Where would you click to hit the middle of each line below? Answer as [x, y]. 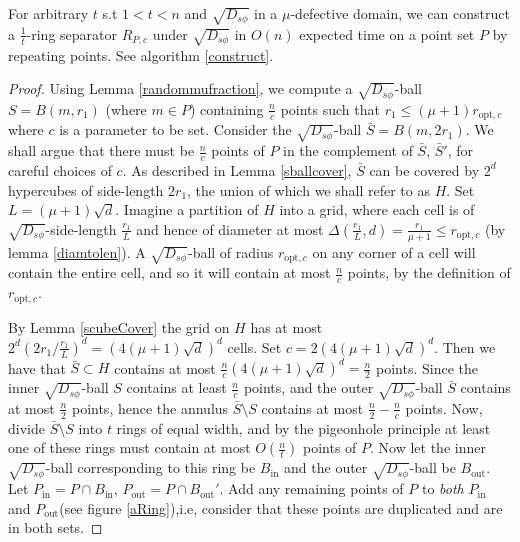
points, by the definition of [429, 272]
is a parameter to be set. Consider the [175, 129]
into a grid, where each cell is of [377, 209]
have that [37, 367]
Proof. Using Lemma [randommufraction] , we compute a [180, 88]
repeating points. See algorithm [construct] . [141, 54]
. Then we [465, 346]
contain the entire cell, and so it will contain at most [169, 272]
